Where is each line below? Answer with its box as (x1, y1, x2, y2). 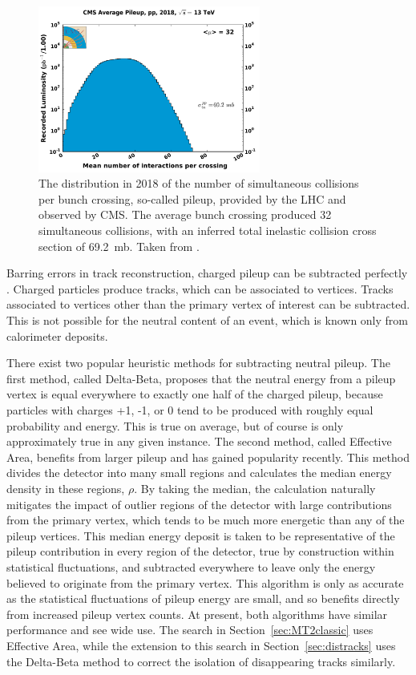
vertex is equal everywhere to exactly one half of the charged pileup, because (6, 386, 383, 402)
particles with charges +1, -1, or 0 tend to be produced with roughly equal (6, 402, 374, 418)
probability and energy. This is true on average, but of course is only (6, 417, 344, 434)
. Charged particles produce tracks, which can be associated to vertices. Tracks (6, 280, 394, 297)
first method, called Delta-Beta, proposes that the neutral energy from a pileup (6, 370, 396, 386)
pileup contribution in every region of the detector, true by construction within (6, 543, 394, 560)
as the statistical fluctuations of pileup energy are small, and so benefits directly (6, 590, 400, 607)
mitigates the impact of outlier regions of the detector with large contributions (6, 495, 392, 512)
